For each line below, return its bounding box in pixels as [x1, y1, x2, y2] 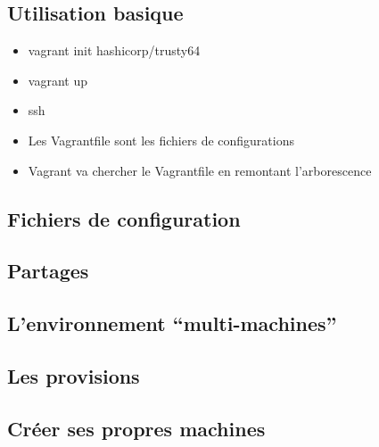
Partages [7, 257, 89, 285]
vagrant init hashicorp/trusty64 [28, 41, 201, 60]
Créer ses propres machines [7, 414, 266, 442]
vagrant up [28, 70, 87, 89]
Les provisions [7, 361, 140, 389]
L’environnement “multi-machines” [7, 310, 337, 337]
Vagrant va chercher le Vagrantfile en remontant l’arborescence [28, 161, 372, 179]
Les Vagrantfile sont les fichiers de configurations [28, 130, 294, 149]
